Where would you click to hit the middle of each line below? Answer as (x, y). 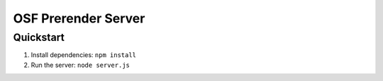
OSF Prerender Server (79, 18)
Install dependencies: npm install (84, 55)
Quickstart (39, 37)
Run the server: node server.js (81, 65)
